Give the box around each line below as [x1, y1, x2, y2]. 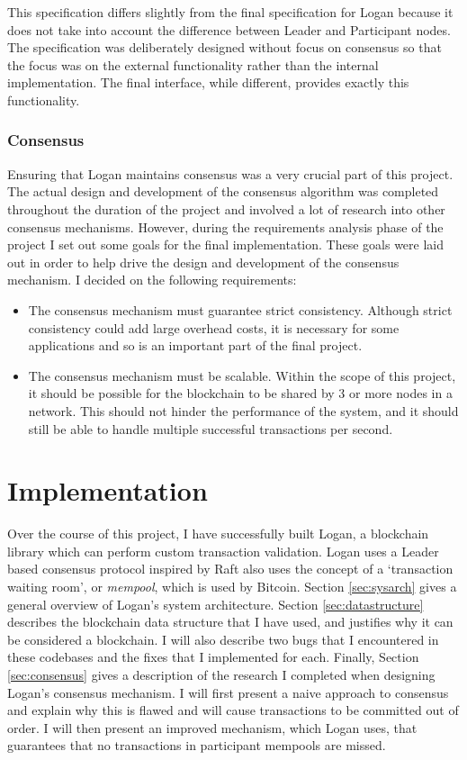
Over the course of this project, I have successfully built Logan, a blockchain [7, 524, 429, 543]
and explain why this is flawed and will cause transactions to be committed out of [7, 701, 459, 719]
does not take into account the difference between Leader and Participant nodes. [7, 20, 451, 39]
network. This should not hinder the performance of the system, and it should [28, 401, 459, 420]
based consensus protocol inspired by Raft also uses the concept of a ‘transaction [7, 559, 454, 578]
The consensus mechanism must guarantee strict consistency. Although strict [28, 300, 453, 319]
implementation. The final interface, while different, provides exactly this [7, 73, 409, 92]
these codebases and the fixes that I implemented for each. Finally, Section [7, 647, 419, 666]
